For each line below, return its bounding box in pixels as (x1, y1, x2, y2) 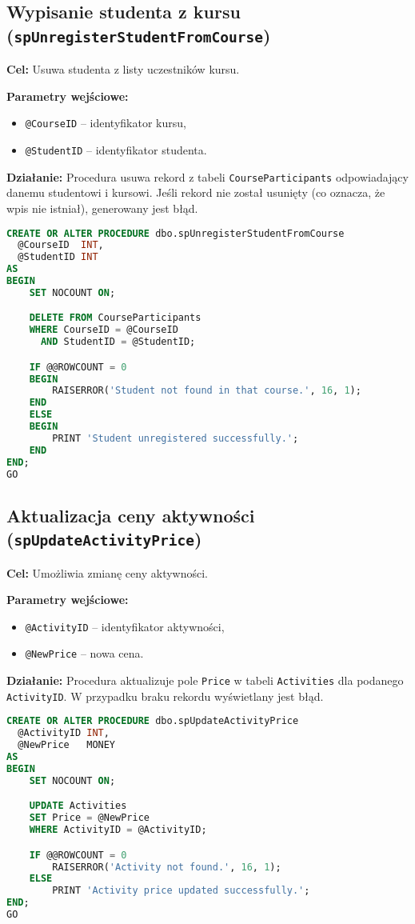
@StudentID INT (18, 251, 98, 263)
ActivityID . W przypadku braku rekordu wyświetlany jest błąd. (6, 687, 324, 704)
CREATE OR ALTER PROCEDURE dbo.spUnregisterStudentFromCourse (6, 227, 345, 239)
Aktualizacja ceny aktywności (6, 502, 255, 527)
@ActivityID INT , (18, 727, 110, 739)
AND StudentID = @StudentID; (40, 336, 196, 348)
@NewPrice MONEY (18, 739, 116, 751)
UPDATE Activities (29, 800, 127, 812)
